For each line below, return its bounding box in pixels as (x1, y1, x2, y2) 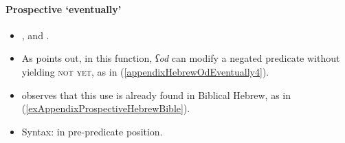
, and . (21, 27, 49, 42)
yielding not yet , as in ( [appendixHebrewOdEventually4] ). (21, 64, 269, 78)
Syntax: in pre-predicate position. (21, 124, 163, 138)
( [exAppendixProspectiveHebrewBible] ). (21, 101, 190, 115)
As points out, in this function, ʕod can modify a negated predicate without (21, 51, 340, 65)
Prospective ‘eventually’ (5, 1, 122, 16)
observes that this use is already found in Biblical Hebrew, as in (21, 87, 291, 102)
